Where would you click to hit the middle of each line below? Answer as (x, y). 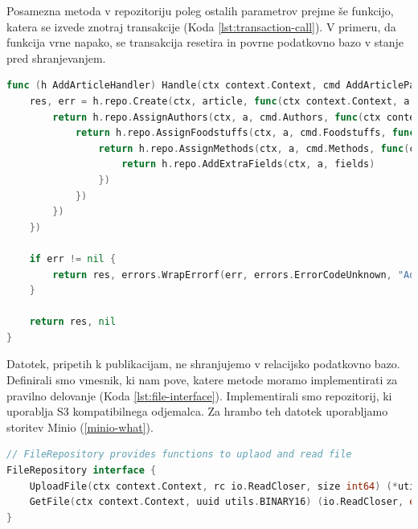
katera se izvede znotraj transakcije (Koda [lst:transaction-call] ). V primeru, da (201, 26)
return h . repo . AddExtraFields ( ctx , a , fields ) (248, 164)
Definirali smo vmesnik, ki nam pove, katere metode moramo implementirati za (202, 380)
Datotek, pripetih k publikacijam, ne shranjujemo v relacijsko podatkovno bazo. (203, 364)
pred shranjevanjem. (56, 57)
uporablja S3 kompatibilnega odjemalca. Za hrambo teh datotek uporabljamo (197, 411)
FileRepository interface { (82, 471)
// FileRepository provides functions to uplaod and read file (179, 455)
